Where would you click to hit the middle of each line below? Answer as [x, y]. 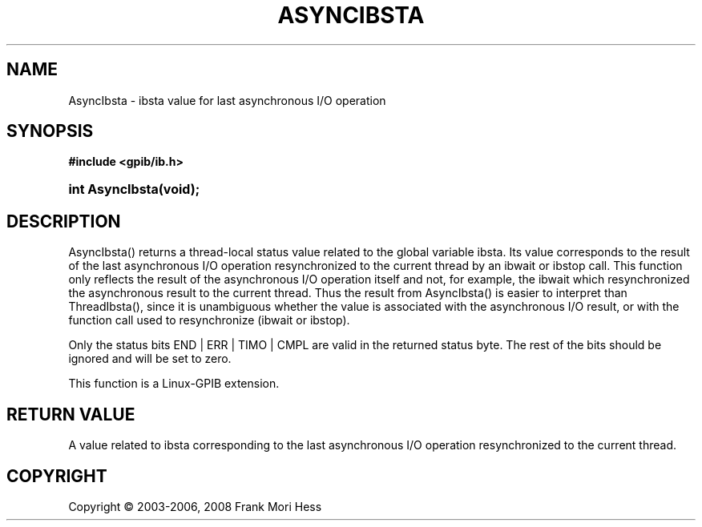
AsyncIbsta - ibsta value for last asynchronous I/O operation [227, 100]
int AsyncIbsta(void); [134, 189]
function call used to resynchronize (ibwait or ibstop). [209, 320]
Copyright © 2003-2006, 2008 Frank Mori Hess [195, 506]
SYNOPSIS [50, 131]
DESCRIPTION [64, 221]
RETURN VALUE [71, 414]
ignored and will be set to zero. [150, 359]
